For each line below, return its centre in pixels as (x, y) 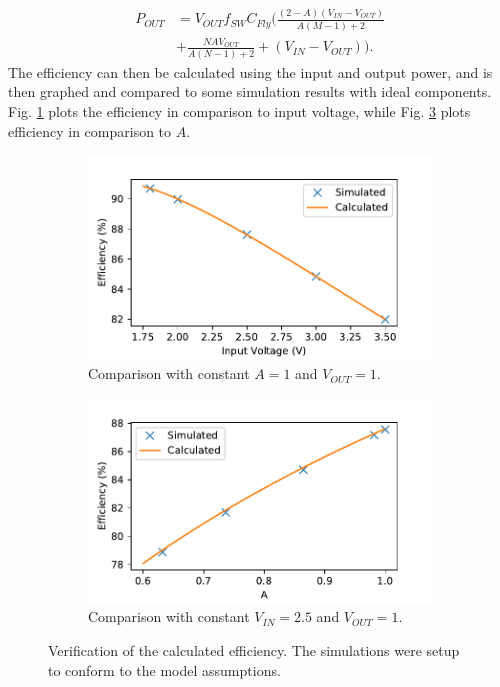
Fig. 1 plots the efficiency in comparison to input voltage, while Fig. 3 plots (239, 110)
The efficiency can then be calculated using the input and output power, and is (250, 71)
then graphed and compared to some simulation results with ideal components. (250, 91)
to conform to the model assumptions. (164, 669)
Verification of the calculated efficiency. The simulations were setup (254, 650)
